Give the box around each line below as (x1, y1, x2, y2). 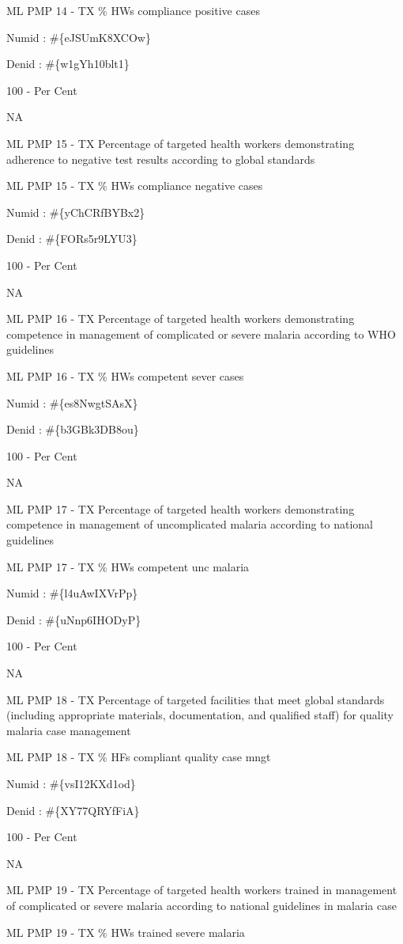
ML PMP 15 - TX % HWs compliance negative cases (6, 177, 263, 194)
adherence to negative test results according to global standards (6, 150, 315, 167)
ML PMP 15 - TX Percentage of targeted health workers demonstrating (6, 135, 355, 151)
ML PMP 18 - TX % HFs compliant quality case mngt (6, 749, 271, 765)
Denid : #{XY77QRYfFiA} (6, 802, 140, 818)
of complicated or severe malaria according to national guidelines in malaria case (6, 897, 397, 913)
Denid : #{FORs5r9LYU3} (6, 230, 137, 247)
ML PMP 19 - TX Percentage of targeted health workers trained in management (6, 881, 397, 898)
